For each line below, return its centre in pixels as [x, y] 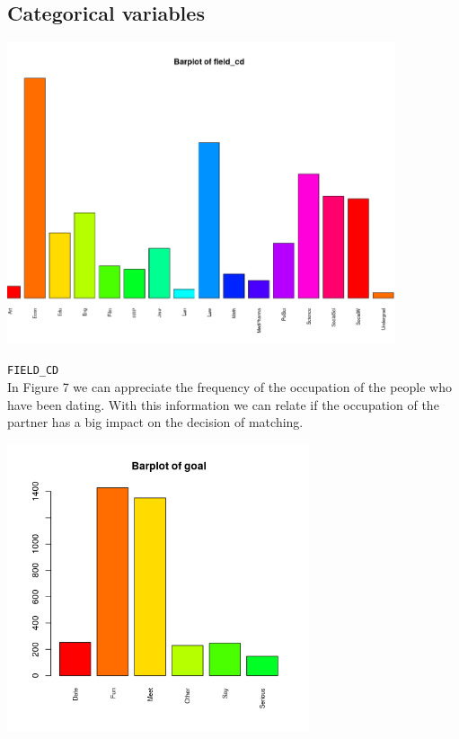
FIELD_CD [33, 371]
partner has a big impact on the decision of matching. [155, 422]
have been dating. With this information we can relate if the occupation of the [223, 404]
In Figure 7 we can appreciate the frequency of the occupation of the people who [229, 386]
